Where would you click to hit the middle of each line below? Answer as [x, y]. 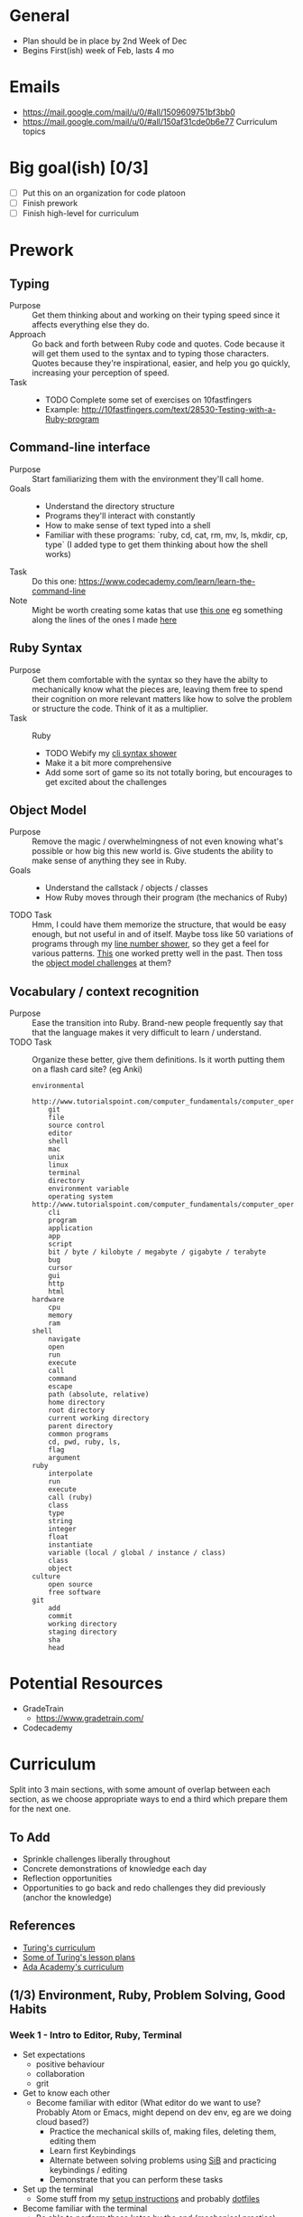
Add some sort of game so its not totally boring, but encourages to [169, 772]
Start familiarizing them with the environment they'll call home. [148, 478]
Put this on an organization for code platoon [104, 193]
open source [70, 1585]
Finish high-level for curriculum [81, 213]
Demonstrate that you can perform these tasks [136, 2180]
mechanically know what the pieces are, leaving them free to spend [157, 689]
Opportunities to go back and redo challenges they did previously [144, 1888]
